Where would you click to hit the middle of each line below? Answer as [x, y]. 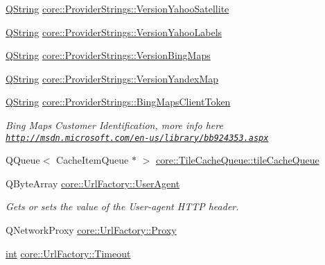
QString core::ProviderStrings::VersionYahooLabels [114, 32]
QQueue [23, 160]
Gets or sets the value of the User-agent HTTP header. [122, 206]
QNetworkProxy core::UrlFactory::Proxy [91, 230]
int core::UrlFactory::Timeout [68, 253]
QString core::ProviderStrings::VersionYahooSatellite [117, 8]
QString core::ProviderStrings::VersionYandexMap [112, 78]
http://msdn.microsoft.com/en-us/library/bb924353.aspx [137, 138]
